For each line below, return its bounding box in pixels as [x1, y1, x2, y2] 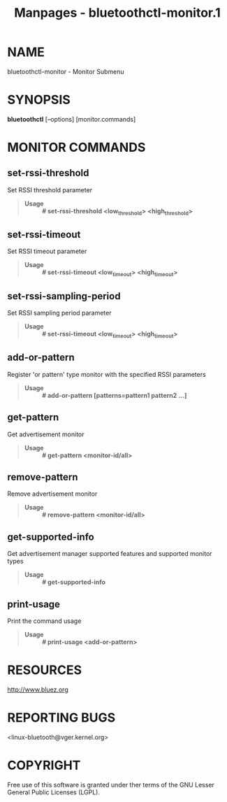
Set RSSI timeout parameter [7, 247, 87, 256]
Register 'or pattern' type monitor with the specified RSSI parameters [7, 370, 206, 378]
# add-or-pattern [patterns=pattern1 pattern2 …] [41, 391, 187, 399]
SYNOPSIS [7, 92, 71, 108]
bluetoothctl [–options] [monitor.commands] [7, 115, 136, 123]
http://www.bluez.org [7, 685, 68, 694]
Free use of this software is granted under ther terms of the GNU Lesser [7, 780, 215, 789]
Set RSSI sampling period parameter [7, 309, 112, 317]
